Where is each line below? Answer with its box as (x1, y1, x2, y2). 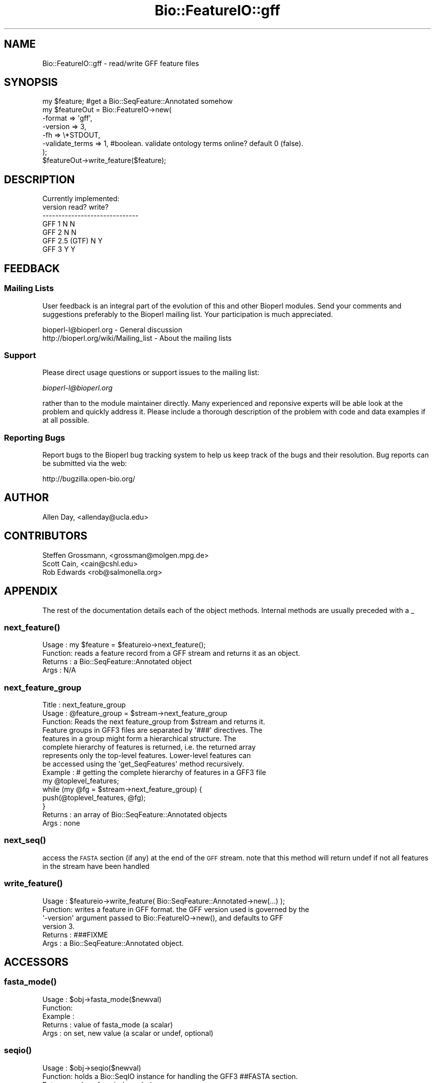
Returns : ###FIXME (42, 930, 108, 939)
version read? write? (42, 203, 109, 212)
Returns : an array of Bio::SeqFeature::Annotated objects (42, 810, 227, 819)
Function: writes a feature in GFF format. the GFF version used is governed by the (42, 905, 309, 914)
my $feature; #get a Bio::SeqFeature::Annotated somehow (42, 97, 233, 106)
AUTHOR (4, 491, 49, 504)
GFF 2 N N (42, 228, 76, 237)
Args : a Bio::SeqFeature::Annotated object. (42, 938, 184, 947)
